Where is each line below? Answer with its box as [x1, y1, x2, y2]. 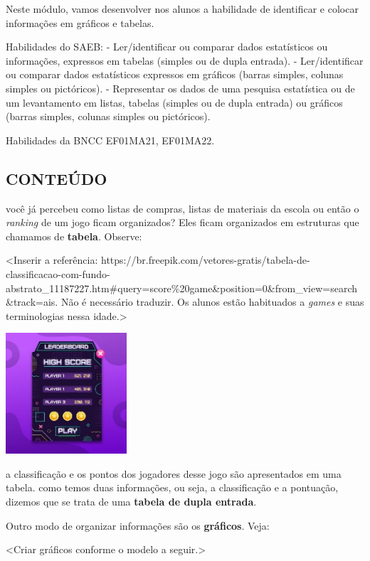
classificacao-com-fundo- [6, 266, 110, 281]
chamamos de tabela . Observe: [6, 228, 142, 243]
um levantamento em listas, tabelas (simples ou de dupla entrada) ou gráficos [6, 95, 343, 109]
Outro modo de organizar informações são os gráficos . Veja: [6, 518, 270, 533]
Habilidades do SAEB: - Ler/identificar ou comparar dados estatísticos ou [6, 39, 328, 54]
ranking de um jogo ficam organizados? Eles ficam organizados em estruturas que [6, 215, 359, 230]
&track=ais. [6, 294, 58, 309]
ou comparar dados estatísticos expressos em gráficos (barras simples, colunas [6, 67, 344, 82]
